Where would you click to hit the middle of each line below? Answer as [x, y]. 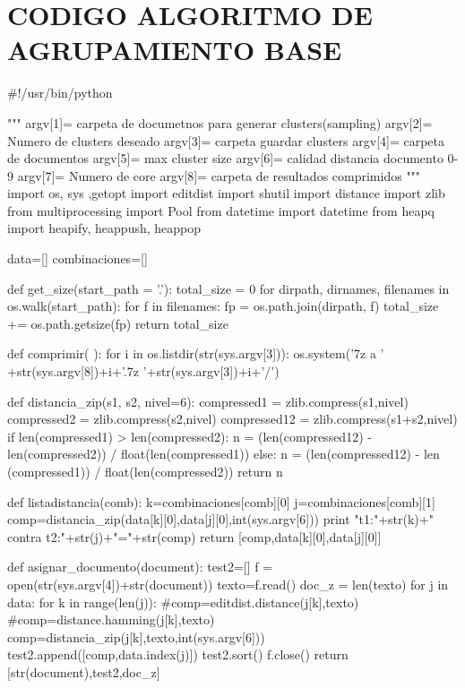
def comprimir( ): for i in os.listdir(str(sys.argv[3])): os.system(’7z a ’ [196, 353]
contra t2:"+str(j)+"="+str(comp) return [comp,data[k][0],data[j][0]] [194, 536]
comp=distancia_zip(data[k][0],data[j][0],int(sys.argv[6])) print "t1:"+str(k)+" [220, 519]
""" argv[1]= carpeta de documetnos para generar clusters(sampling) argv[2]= [220, 122]
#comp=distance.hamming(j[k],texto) [111, 619]
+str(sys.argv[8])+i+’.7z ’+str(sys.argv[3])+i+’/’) [143, 371]
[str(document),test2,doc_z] [84, 671]
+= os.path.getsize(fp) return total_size [118, 323]
